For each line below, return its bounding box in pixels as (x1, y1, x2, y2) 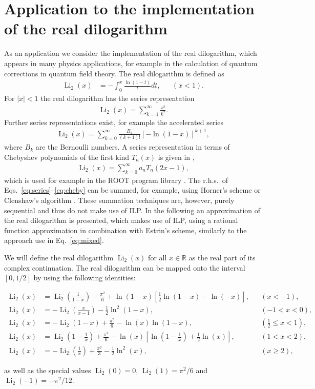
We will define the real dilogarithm (4, 252, 114, 262)
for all (148, 252, 167, 262)
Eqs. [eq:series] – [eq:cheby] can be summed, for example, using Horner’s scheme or (4, 185, 261, 195)
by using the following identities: (33, 272, 136, 283)
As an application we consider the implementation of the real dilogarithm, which (4, 48, 257, 58)
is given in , (158, 151, 195, 162)
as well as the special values (4, 364, 91, 375)
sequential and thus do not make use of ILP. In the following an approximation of (4, 204, 261, 215)
